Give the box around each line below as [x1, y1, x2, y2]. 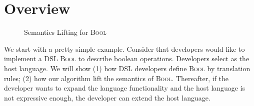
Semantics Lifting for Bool [24, 27, 106, 37]
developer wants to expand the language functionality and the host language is [4, 83, 245, 93]
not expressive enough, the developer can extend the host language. [4, 92, 210, 103]
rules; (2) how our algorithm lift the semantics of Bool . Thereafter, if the [4, 73, 229, 83]
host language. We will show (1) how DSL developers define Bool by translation [4, 63, 250, 73]
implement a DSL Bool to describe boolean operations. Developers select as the [4, 53, 249, 64]
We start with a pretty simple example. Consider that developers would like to [4, 43, 245, 54]
